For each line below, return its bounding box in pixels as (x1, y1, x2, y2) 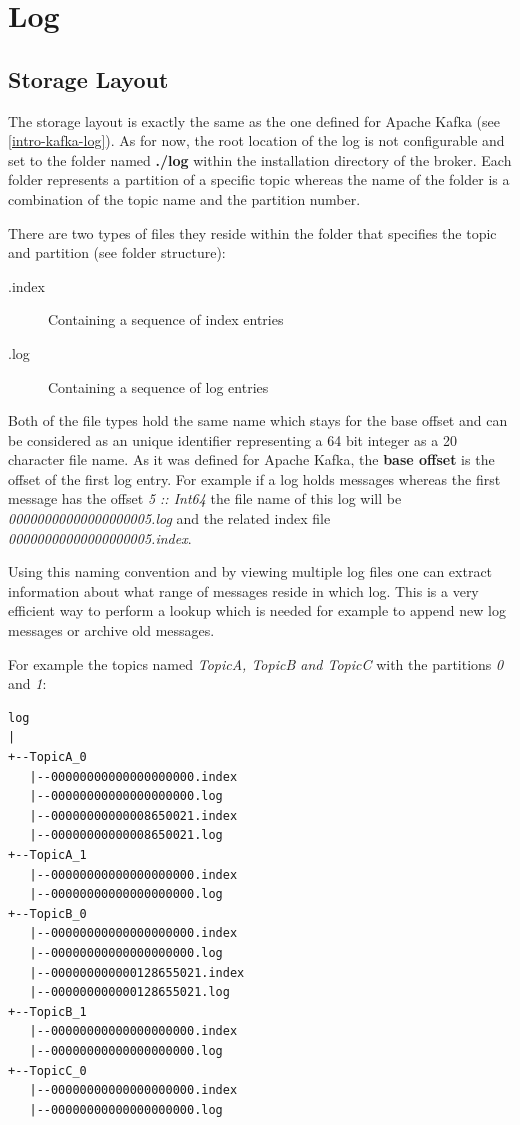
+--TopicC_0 (8, 1063, 87, 1078)
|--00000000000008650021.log (29, 828, 223, 843)
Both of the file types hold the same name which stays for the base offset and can (8, 410, 508, 431)
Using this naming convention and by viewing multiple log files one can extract (8, 561, 493, 582)
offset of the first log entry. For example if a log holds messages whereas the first (8, 468, 501, 489)
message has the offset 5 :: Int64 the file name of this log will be (8, 488, 402, 509)
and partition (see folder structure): (8, 242, 226, 263)
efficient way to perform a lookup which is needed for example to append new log (8, 600, 506, 621)
